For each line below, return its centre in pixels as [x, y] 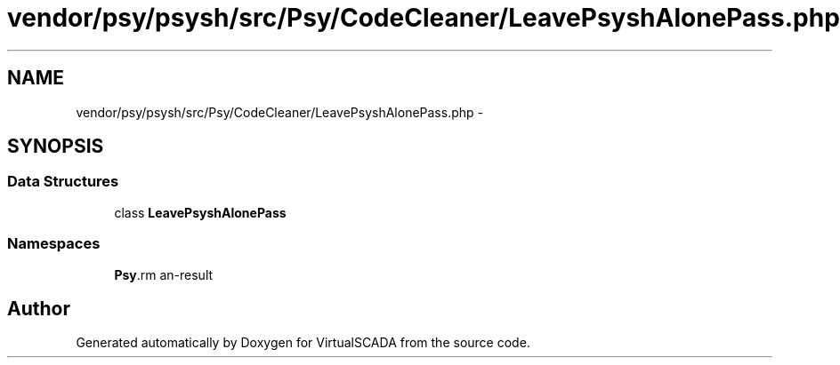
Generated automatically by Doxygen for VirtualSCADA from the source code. [303, 343]
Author [39, 308]
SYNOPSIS [56, 147]
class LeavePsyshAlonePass [200, 212]
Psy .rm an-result [164, 274]
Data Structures [63, 182]
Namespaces [54, 244]
